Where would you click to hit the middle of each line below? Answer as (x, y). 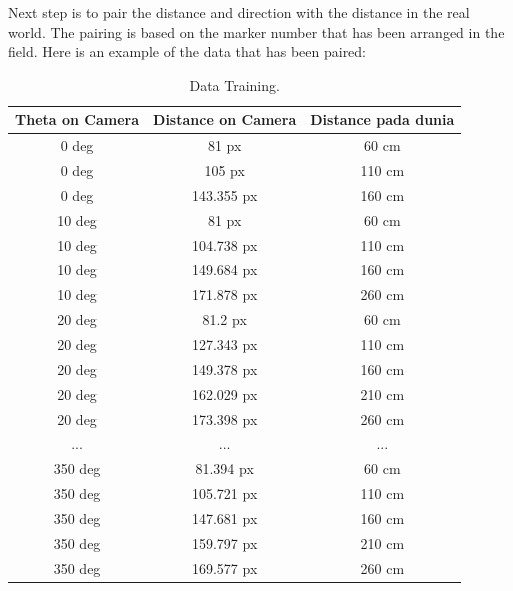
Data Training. (234, 84)
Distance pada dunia (382, 119)
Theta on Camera (77, 119)
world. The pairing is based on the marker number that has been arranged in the (256, 31)
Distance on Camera (225, 119)
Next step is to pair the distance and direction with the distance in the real (239, 12)
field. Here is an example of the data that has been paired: (187, 51)
